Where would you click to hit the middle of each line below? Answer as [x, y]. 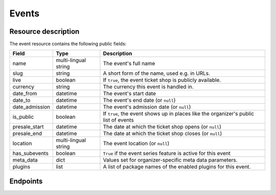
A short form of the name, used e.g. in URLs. [157, 73]
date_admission [31, 107]
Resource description [44, 31]
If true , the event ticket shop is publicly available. [162, 80]
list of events [118, 120]
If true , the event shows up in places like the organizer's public [179, 114]
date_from [25, 94]
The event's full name [129, 63]
